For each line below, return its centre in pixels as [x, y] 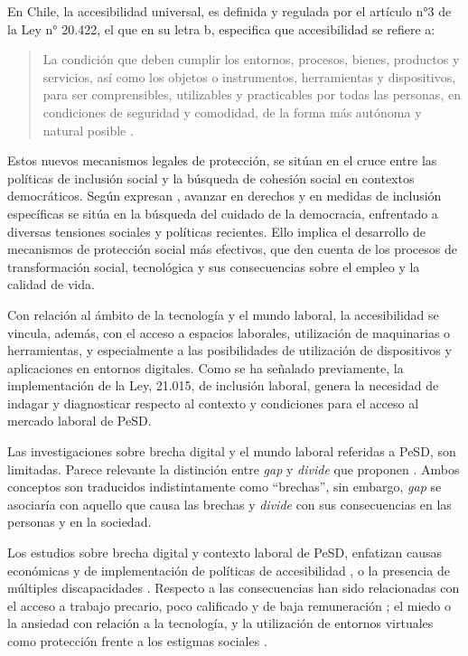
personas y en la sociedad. [80, 522]
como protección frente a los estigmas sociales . [137, 641]
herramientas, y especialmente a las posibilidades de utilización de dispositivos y [229, 350]
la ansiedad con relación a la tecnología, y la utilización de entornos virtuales [220, 623]
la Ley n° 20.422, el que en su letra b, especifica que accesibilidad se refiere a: [221, 28]
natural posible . [88, 130]
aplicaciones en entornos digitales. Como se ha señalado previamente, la [206, 367]
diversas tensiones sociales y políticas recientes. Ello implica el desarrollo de [216, 231]
